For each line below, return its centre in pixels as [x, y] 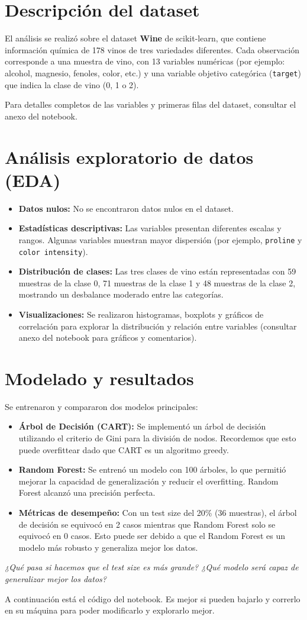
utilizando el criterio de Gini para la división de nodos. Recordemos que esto [157, 438]
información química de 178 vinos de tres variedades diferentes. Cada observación [152, 49]
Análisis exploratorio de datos [129, 156]
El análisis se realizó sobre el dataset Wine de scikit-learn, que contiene [135, 38]
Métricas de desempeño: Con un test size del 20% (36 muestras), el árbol [158, 512]
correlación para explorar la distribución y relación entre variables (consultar [158, 326]
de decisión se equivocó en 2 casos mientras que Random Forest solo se [147, 524]
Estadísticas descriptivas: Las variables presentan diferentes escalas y [150, 228]
